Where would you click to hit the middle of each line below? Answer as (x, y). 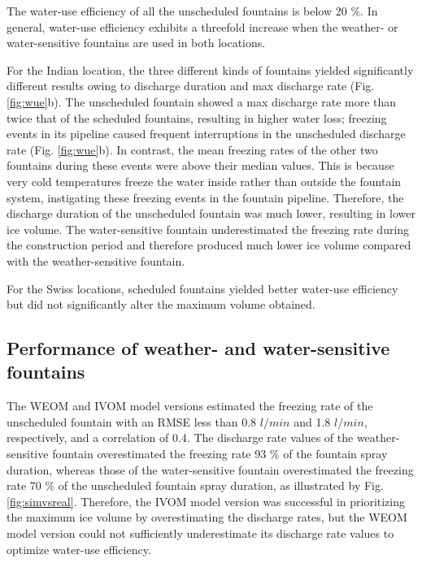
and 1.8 (312, 421)
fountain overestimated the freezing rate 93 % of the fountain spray (220, 454)
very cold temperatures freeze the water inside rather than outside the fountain (204, 181)
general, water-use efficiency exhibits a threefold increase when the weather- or (202, 26)
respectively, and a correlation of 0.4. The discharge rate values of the (180, 437)
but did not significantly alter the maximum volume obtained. (161, 304)
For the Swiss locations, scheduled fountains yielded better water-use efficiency (202, 288)
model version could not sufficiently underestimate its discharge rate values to (200, 533)
